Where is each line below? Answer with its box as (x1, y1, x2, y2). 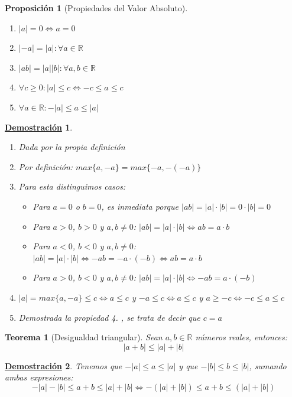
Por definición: (18, 160, 73, 173)
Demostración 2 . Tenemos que (5, 359, 122, 372)
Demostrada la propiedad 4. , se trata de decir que (18, 311, 200, 323)
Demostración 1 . (5, 121, 73, 133)
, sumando (249, 359, 287, 372)
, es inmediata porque (101, 200, 179, 212)
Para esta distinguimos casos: (18, 180, 126, 193)
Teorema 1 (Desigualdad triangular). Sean (5, 331, 163, 343)
